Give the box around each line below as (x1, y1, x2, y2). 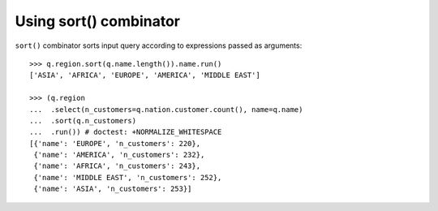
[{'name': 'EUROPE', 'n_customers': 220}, (29, 139, 201, 148)
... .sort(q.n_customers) (29, 116, 137, 125)
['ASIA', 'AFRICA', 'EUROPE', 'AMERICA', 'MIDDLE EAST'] (29, 71, 261, 80)
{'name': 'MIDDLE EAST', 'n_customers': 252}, (33, 173, 222, 182)
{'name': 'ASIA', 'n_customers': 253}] (33, 184, 192, 194)
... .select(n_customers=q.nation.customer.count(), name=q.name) (29, 105, 303, 114)
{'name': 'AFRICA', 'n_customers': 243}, (33, 161, 201, 170)
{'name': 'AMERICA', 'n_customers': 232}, (33, 150, 205, 160)
